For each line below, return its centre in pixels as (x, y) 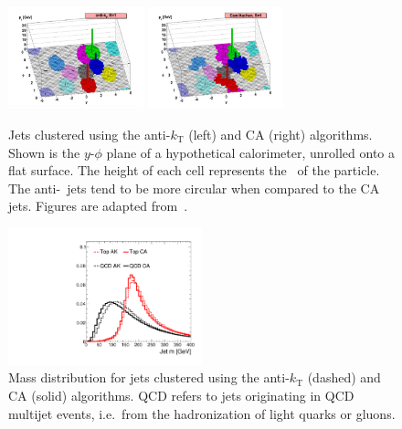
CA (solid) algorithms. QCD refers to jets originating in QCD (181, 396)
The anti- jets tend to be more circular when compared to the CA (194, 188)
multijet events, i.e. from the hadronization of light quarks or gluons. (202, 413)
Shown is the (44, 152)
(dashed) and (344, 377)
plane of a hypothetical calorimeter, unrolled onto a (251, 152)
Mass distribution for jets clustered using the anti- (149, 377)
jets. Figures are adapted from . (98, 206)
